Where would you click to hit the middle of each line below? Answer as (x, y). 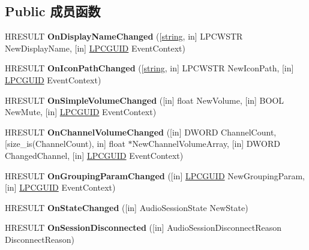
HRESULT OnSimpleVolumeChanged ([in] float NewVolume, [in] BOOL (145, 100)
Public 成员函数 (53, 11)
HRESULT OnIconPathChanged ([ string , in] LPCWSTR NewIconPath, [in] (149, 68)
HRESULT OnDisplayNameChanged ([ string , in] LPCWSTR (124, 36)
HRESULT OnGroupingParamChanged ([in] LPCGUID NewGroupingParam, (155, 175)
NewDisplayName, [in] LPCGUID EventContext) (95, 48)
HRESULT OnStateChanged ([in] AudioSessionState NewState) (127, 207)
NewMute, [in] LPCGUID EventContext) (81, 112)
